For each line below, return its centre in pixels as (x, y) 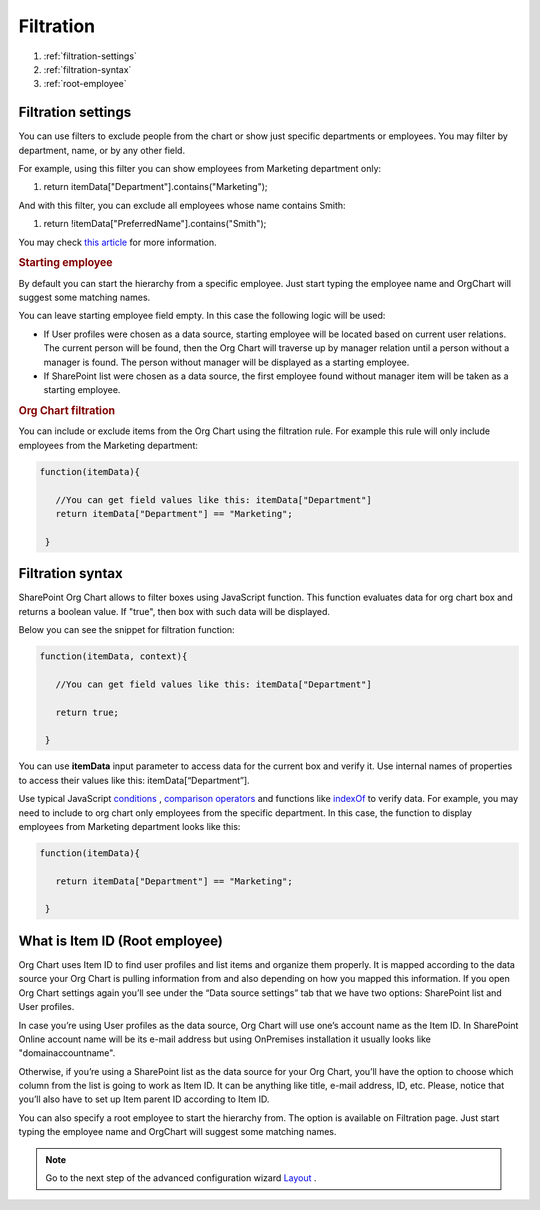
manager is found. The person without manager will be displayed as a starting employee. (226, 362)
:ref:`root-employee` (85, 84)
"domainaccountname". (67, 1053)
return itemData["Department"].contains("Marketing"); (156, 187)
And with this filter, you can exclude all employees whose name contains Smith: (182, 205)
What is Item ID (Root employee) (121, 940)
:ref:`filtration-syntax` (87, 69)
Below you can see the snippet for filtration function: (126, 630)
